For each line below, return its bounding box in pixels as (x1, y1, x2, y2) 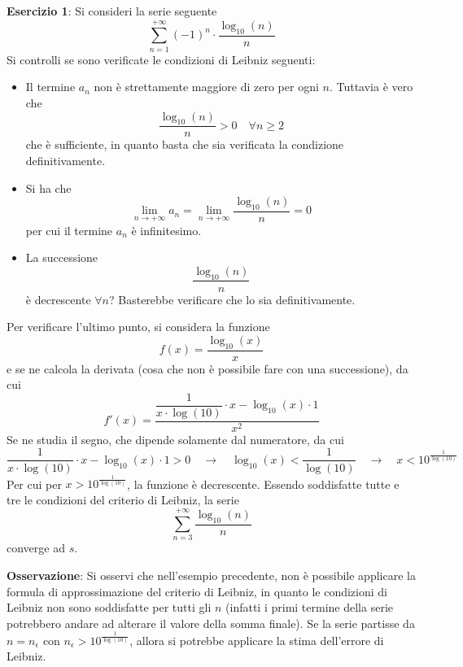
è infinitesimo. (131, 221, 202, 238)
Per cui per (7, 475, 62, 492)
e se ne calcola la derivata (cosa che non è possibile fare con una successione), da (7, 360, 408, 377)
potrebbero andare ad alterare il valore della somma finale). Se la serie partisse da (7, 614, 415, 631)
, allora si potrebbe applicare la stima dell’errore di (129, 631, 384, 648)
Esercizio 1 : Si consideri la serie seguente (7, 2, 217, 19)
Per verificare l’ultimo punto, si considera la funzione (7, 318, 270, 335)
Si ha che (25, 179, 72, 196)
